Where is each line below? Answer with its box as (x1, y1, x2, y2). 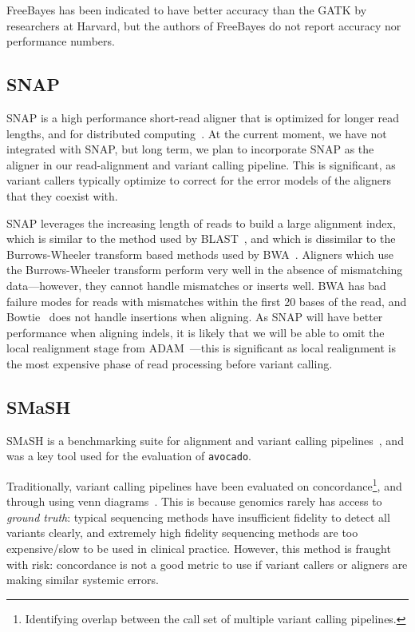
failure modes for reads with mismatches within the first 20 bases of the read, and (6, 292, 407, 309)
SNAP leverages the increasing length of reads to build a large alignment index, (6, 214, 396, 231)
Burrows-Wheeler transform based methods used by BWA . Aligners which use (6, 245, 393, 262)
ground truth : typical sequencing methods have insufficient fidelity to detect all (6, 508, 390, 525)
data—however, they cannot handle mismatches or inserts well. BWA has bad (6, 276, 386, 293)
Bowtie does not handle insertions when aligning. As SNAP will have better (6, 308, 383, 325)
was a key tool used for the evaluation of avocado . (6, 447, 251, 464)
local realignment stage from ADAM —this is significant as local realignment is (6, 340, 397, 356)
